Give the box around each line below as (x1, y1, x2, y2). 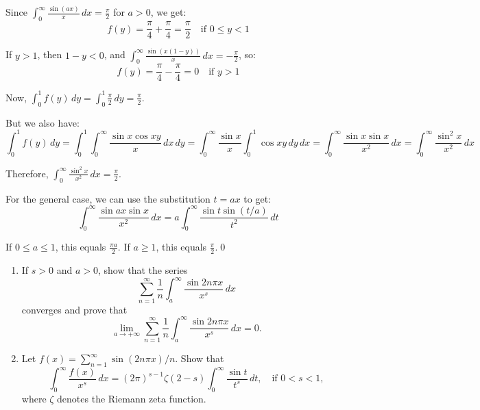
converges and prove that (21, 302, 128, 316)
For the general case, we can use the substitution (5, 191, 211, 205)
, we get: (150, 5, 187, 19)
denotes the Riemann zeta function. (57, 392, 206, 406)
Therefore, (5, 166, 49, 180)
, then (37, 47, 62, 62)
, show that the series (98, 263, 188, 277)
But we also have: (5, 115, 80, 129)
